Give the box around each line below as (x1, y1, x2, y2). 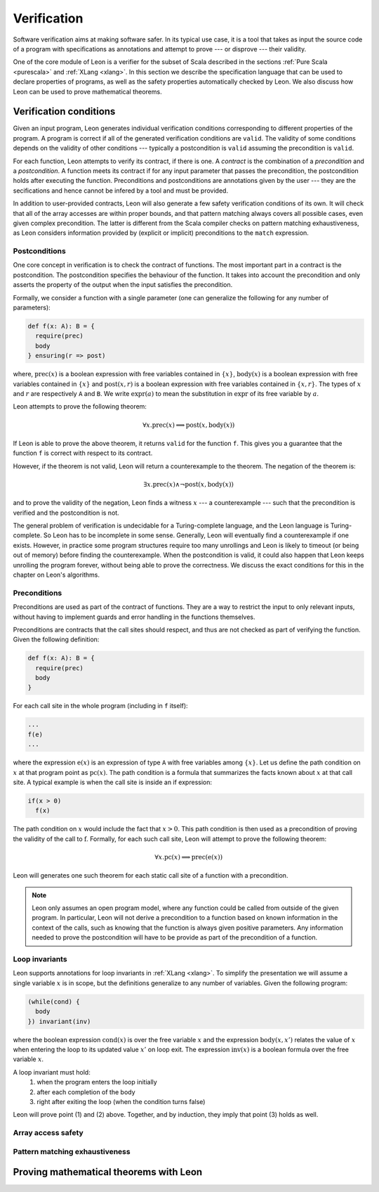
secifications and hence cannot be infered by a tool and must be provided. (13, 186, 228, 195)
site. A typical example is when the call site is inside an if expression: (13, 778, 213, 786)
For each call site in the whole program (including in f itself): (13, 702, 189, 710)
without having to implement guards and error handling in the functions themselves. (13, 613, 255, 621)
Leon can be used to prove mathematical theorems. (13, 87, 162, 96)
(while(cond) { (27, 997, 80, 1006)
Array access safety (13, 1128, 84, 1138)
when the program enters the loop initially (36, 1078, 157, 1087)
